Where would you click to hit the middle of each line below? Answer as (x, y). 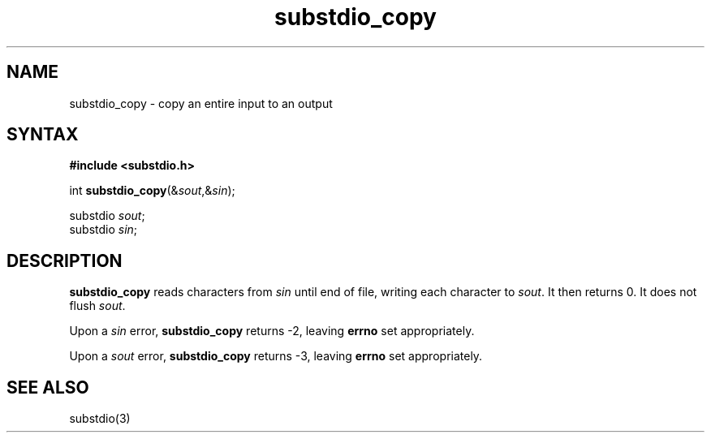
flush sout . (97, 306)
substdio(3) (100, 419)
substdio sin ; (103, 230)
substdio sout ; (107, 216)
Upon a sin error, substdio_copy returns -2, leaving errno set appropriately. (272, 331)
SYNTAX (43, 135)
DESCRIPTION (65, 260)
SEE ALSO (48, 387)
